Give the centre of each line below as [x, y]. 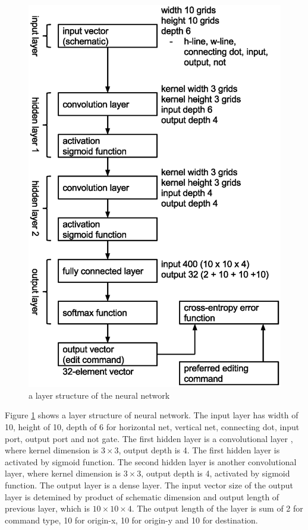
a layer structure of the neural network [99, 395]
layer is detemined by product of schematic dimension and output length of [142, 496]
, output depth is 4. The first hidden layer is [199, 450]
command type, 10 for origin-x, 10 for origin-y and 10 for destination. [131, 520]
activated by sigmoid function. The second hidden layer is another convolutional [151, 461]
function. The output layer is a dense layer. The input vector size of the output [149, 485]
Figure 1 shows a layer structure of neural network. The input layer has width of [152, 415]
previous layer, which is [47, 508]
